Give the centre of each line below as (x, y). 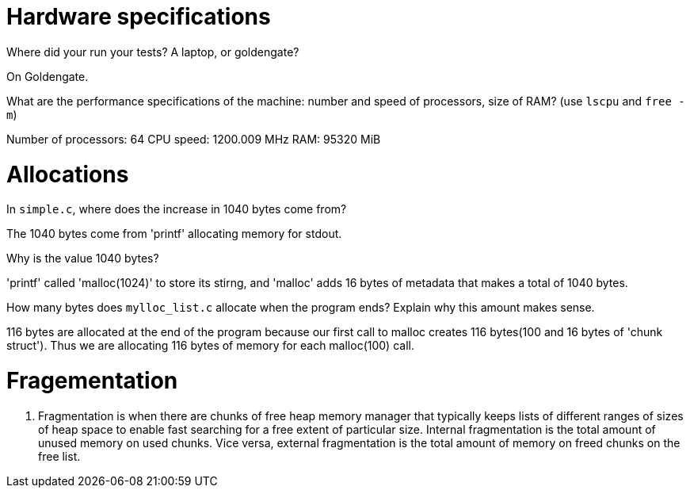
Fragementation (92, 381)
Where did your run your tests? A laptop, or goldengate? (153, 52)
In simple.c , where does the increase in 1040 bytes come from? (177, 209)
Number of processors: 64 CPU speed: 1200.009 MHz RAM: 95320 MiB (194, 139)
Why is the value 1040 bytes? (83, 258)
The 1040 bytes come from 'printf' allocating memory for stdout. (174, 234)
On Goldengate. (48, 76)
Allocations (68, 174)
